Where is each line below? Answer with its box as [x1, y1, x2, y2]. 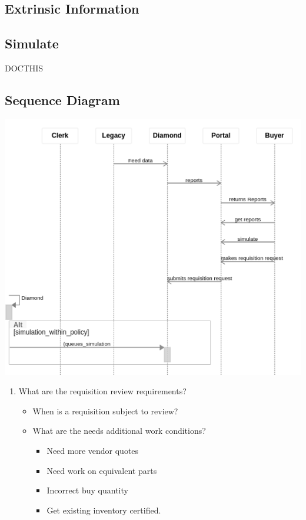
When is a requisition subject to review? [32, 404, 178, 417]
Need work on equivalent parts [46, 464, 157, 476]
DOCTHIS [5, 61, 44, 74]
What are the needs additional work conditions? [32, 424, 206, 437]
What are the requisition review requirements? [18, 385, 187, 397]
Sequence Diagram [5, 90, 120, 109]
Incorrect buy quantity [46, 484, 128, 496]
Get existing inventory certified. [46, 503, 161, 516]
